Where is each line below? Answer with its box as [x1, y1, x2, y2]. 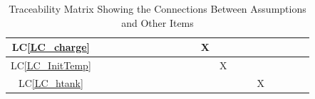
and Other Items [121, 15, 194, 30]
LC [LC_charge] [11, 40, 91, 54]
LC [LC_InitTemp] [11, 58, 91, 73]
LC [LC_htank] [18, 75, 83, 90]
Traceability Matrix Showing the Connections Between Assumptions [9, 1, 306, 16]
